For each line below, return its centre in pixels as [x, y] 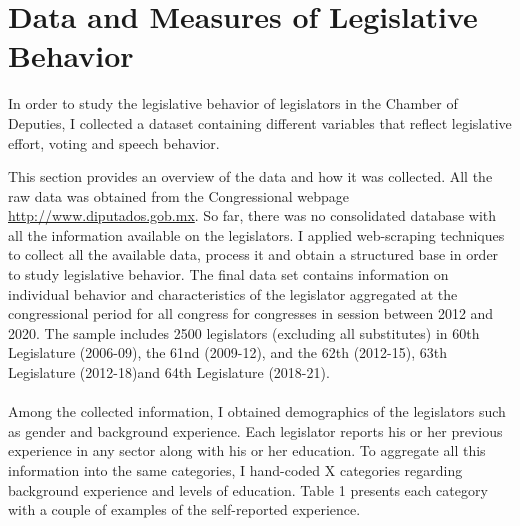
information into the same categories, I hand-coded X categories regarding [235, 470]
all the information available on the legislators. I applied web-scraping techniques [256, 234]
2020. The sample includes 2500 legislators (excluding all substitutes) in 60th [244, 332]
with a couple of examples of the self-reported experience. [184, 509]
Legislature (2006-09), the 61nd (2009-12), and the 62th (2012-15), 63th [227, 352]
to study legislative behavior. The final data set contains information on [228, 274]
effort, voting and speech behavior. [114, 142]
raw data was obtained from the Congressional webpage [178, 195]
